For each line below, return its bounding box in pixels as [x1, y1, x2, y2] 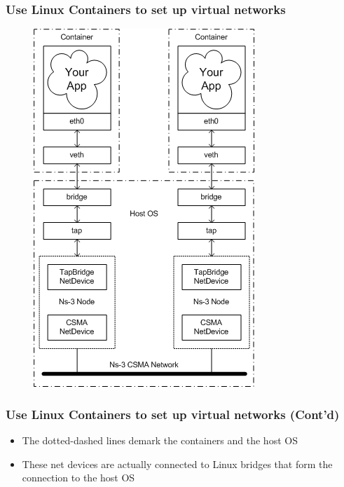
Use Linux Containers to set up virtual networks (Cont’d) [6, 405, 340, 423]
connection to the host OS [22, 470, 135, 485]
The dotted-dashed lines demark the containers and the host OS [22, 433, 298, 448]
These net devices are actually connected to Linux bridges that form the [22, 456, 333, 471]
